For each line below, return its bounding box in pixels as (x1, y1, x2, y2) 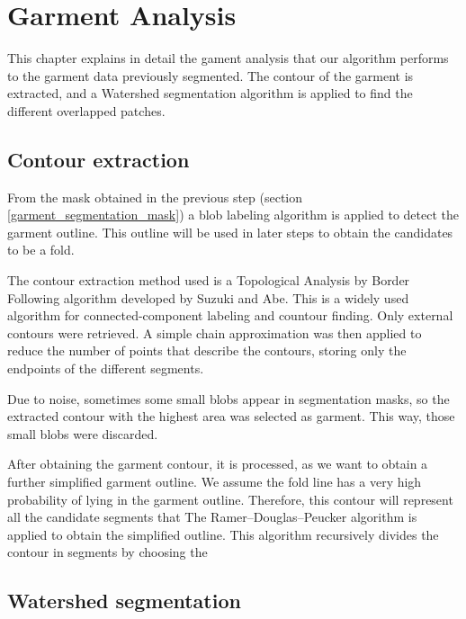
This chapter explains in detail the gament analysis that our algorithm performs (7, 49, 449, 67)
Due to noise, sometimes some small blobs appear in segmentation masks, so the (7, 389, 450, 408)
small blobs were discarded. (7, 424, 158, 443)
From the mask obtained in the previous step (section (7, 187, 303, 206)
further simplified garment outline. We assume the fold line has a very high (7, 472, 422, 491)
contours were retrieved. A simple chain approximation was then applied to (7, 323, 422, 342)
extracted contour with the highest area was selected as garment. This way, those (7, 407, 455, 426)
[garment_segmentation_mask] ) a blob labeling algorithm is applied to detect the (7, 205, 459, 224)
